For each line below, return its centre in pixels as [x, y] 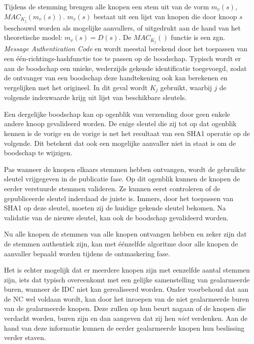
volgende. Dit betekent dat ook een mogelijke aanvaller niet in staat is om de [120, 143]
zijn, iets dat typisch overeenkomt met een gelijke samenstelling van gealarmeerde [127, 279]
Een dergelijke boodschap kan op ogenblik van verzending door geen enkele [117, 114]
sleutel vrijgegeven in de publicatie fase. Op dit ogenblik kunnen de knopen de [122, 179]
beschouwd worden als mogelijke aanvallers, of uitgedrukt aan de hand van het [123, 27]
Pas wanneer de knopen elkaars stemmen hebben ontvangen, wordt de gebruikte [125, 169]
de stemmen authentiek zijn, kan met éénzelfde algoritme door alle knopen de [121, 243]
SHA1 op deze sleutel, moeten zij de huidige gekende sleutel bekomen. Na [115, 208]
